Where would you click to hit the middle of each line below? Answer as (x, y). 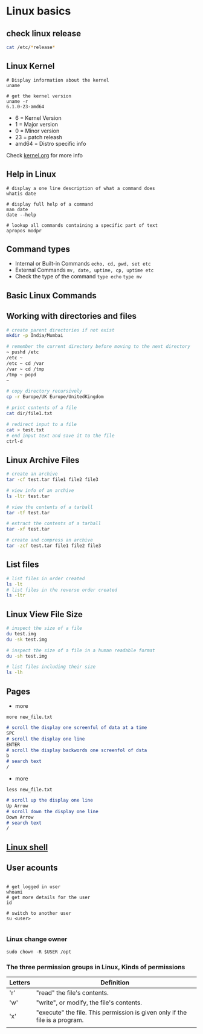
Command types (38, 249)
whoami (14, 892)
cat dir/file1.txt (29, 414)
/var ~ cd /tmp (25, 369)
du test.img (21, 633)
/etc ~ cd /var (25, 363)
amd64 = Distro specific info (50, 143)
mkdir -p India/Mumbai (35, 336)
